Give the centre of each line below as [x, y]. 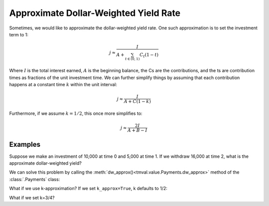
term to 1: [19, 34]
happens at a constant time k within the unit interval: [63, 84]
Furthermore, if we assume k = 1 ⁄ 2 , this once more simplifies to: [76, 113]
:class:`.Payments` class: [35, 179]
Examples [25, 144]
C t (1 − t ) [149, 56]
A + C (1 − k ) [137, 102]
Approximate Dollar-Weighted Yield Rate [95, 13]
